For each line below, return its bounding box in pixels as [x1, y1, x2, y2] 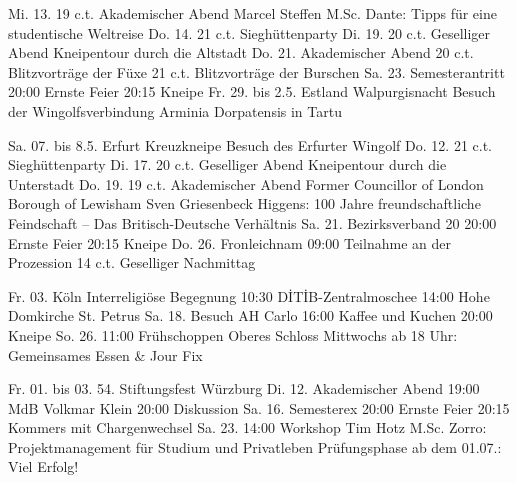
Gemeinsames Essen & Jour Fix [8, 344, 203, 365]
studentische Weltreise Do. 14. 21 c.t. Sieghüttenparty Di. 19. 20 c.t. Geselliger [8, 22, 491, 43]
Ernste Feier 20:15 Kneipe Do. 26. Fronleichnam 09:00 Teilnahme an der [8, 232, 451, 253]
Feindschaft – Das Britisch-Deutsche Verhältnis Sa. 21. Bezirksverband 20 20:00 [8, 212, 497, 233]
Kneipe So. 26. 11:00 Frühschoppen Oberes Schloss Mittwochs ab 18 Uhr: [8, 324, 458, 345]
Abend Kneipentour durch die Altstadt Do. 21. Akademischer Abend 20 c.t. [8, 42, 474, 63]
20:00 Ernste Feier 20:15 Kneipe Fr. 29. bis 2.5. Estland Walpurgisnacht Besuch [8, 81, 496, 102]
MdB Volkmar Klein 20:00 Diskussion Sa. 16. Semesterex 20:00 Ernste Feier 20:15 [8, 397, 510, 418]
